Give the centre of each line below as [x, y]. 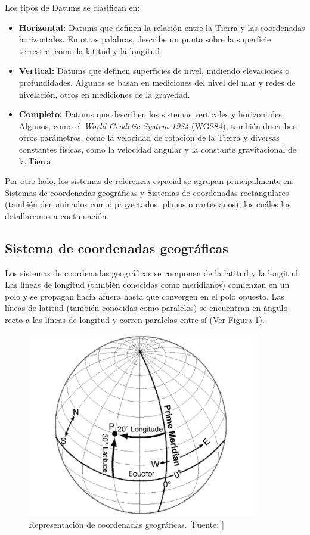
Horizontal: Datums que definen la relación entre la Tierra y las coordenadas [162, 27]
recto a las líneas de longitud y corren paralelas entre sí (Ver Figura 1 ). [135, 320]
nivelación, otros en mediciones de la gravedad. [104, 94]
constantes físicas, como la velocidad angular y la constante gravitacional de [157, 149]
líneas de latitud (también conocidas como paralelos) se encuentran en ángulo [146, 308]
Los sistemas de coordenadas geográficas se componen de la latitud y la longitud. [153, 273]
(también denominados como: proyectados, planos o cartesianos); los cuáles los [148, 204]
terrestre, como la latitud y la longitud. [90, 50]
